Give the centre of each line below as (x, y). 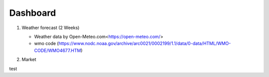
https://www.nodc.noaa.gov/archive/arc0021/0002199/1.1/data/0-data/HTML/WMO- (145, 43)
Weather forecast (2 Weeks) (51, 28)
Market (29, 60)
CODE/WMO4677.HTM (58, 50)
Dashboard (33, 13)
